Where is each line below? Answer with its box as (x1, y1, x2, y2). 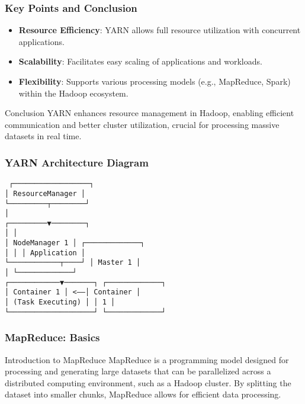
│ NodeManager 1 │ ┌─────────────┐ (5, 239, 145, 248)
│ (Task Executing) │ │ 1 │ (5, 298, 115, 307)
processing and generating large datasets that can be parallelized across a (5, 365, 271, 377)
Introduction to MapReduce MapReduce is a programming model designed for (5, 353, 289, 365)
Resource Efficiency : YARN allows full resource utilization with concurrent (18, 24, 301, 36)
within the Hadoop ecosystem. (18, 86, 129, 99)
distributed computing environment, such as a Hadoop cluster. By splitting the (5, 376, 291, 389)
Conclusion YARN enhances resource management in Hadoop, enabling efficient (5, 107, 294, 119)
